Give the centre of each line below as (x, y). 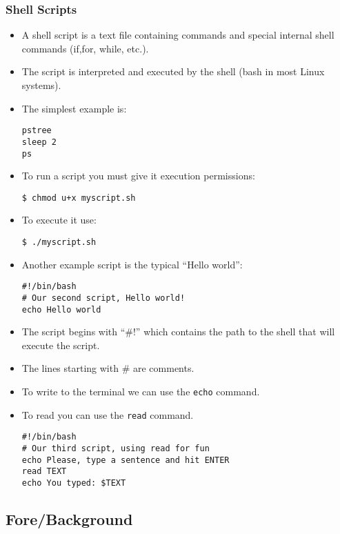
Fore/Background (69, 518)
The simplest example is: (74, 108)
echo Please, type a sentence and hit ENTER (126, 460)
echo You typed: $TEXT (74, 483)
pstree (37, 131)
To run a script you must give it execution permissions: (138, 176)
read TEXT (44, 472)
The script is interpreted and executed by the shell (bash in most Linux (173, 71)
